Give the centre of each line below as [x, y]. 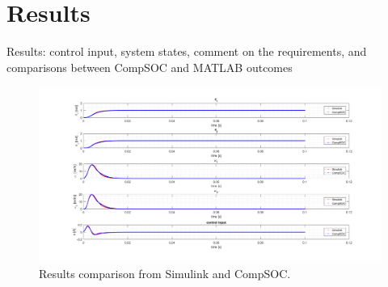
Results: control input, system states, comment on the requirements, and [187, 51]
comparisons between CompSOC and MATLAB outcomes [150, 67]
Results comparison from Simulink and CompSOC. [165, 274]
